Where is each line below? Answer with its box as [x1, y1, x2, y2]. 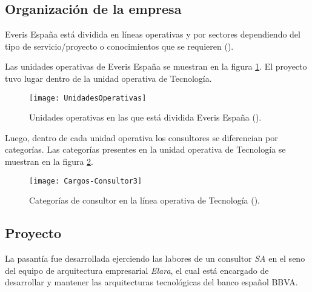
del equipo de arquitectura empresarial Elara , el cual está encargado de [5, 264, 269, 276]
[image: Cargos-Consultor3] [29, 176, 142, 185]
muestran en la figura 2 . [5, 155, 94, 168]
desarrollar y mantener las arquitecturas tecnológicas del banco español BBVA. [5, 276, 298, 288]
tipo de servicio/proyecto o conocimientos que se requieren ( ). [5, 39, 234, 52]
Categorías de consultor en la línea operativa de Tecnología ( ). [29, 194, 260, 207]
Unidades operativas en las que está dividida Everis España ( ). [29, 111, 262, 124]
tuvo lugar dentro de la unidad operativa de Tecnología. [5, 71, 212, 84]
